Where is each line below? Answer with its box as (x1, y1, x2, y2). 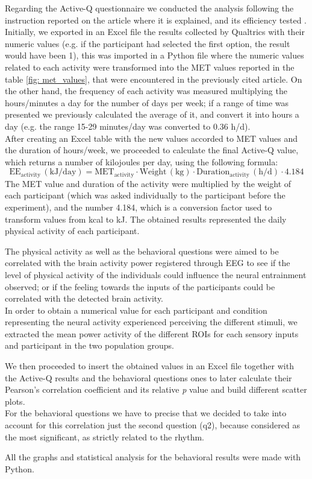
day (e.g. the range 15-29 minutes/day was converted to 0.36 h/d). (5, 119, 251, 132)
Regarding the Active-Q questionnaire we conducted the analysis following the (5, 2, 294, 14)
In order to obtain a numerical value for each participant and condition (5, 303, 267, 316)
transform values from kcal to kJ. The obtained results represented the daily (5, 212, 287, 225)
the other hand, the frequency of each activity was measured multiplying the (5, 84, 287, 97)
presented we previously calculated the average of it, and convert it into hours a (5, 108, 299, 121)
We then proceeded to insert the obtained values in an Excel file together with (5, 360, 294, 372)
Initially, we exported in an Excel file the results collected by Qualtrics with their (5, 25, 305, 38)
